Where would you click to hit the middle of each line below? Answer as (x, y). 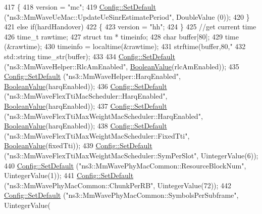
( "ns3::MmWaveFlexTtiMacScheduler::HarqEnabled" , (86, 96)
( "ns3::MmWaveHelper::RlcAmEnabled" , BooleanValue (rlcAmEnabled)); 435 (122, 66)
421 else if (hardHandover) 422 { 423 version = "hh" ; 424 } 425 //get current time (130, 27)
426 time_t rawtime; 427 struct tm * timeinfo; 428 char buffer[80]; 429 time (121, 36)
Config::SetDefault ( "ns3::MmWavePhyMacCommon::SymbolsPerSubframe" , (121, 195)
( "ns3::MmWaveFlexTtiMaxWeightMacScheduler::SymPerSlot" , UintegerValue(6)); (131, 155)
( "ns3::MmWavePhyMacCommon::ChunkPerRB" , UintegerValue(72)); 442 (118, 185)
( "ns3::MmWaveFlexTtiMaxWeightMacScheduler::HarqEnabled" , (103, 116)
